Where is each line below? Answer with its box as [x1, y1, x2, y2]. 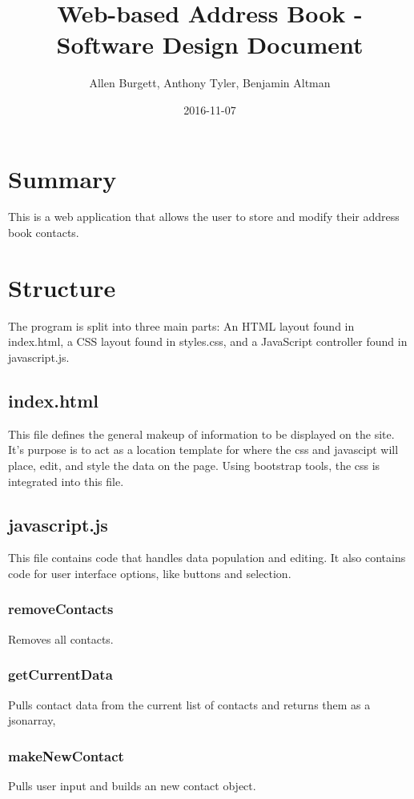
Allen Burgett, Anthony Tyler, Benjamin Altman [89, 74, 331, 91]
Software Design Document [56, 28, 364, 61]
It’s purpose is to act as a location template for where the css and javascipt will [8, 441, 399, 458]
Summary [8, 162, 117, 195]
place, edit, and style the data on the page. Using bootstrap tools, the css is [8, 456, 380, 473]
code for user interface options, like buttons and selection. [8, 564, 291, 581]
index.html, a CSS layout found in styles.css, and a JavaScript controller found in [8, 333, 408, 350]
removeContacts [8, 599, 114, 619]
